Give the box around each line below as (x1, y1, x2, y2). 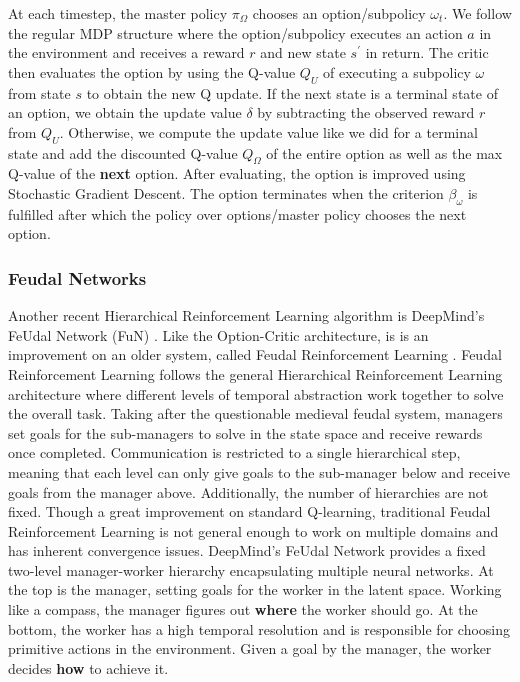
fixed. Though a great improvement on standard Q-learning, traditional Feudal (8, 501, 491, 522)
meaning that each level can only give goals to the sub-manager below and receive (8, 461, 510, 482)
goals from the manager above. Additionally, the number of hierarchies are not (8, 481, 489, 502)
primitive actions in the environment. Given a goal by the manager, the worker (8, 638, 492, 659)
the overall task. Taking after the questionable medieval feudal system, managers (8, 403, 503, 424)
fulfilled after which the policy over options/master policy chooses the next (8, 203, 467, 224)
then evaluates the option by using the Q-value (8, 61, 296, 82)
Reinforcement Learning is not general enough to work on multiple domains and (8, 520, 499, 541)
